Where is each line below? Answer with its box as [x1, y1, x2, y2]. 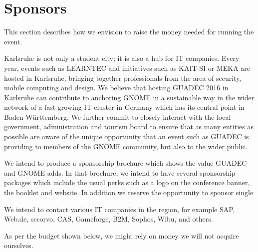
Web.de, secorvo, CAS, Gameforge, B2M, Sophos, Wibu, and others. [4, 214, 213, 224]
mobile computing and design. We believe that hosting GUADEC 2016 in [4, 82, 229, 93]
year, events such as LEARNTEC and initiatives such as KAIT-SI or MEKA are [4, 62, 251, 73]
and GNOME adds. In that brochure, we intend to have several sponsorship [4, 167, 236, 178]
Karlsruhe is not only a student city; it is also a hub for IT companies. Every [4, 53, 240, 63]
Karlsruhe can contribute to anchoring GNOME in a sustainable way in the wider [4, 92, 255, 102]
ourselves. [4, 240, 33, 251]
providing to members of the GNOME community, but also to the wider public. [4, 141, 248, 151]
